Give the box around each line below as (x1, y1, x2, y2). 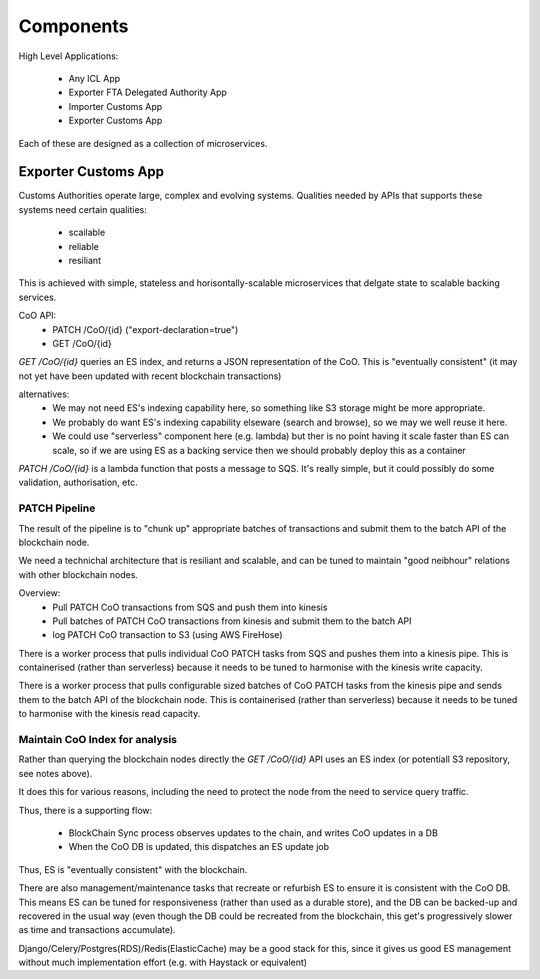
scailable (68, 226, 106, 239)
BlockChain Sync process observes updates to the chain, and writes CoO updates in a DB (68, 826, 439, 839)
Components (18, 15, 129, 37)
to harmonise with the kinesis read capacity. (18, 708, 201, 720)
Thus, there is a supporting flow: (18, 804, 153, 816)
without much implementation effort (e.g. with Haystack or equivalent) (18, 956, 308, 969)
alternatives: (18, 388, 70, 400)
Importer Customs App (68, 100, 163, 112)
